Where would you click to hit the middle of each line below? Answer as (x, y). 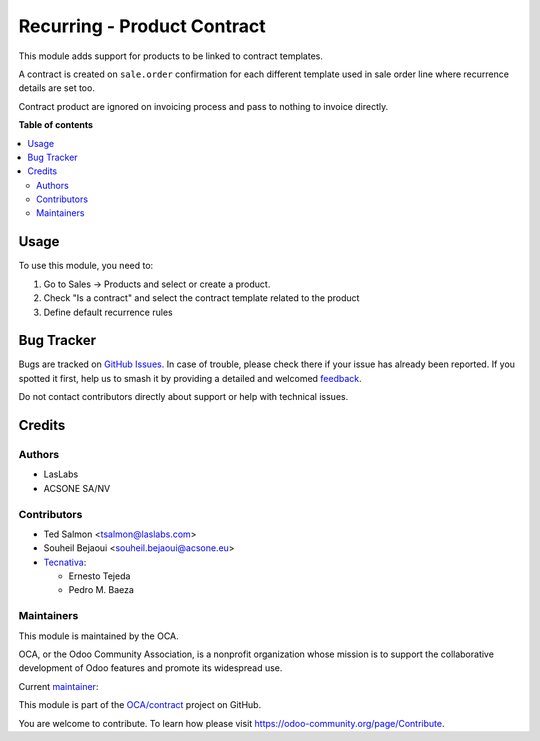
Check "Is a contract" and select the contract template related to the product (201, 298)
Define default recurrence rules (108, 312)
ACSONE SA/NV (77, 488)
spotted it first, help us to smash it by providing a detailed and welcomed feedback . (190, 378)
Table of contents (56, 125)
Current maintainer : (58, 686)
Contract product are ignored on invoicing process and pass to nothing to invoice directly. (203, 106)
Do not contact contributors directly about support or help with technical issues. (183, 397)
